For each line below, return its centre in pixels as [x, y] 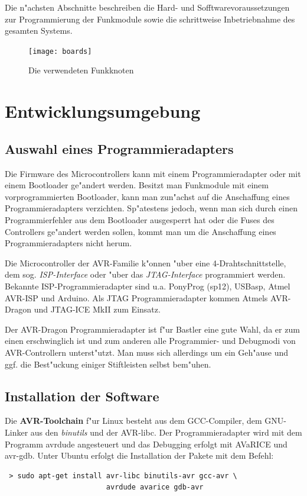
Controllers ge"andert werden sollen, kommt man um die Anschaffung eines [141, 231]
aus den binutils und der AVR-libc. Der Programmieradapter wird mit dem [166, 432]
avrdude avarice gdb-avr [155, 487]
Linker [17, 432]
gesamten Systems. [39, 30]
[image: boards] [60, 51]
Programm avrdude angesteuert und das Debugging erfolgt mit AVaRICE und [146, 444]
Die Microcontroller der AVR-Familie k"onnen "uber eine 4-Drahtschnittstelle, [146, 263]
